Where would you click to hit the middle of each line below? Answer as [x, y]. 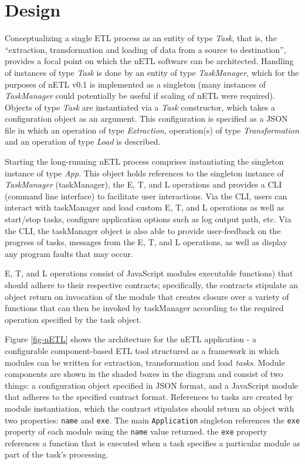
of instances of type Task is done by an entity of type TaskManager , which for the [152, 72]
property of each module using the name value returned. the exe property [136, 431]
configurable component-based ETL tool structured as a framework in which [142, 350]
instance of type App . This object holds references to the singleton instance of [144, 173]
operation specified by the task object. [73, 319]
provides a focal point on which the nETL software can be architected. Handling [149, 61]
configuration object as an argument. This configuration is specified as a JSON [146, 118]
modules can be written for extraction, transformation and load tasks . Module [145, 362]
